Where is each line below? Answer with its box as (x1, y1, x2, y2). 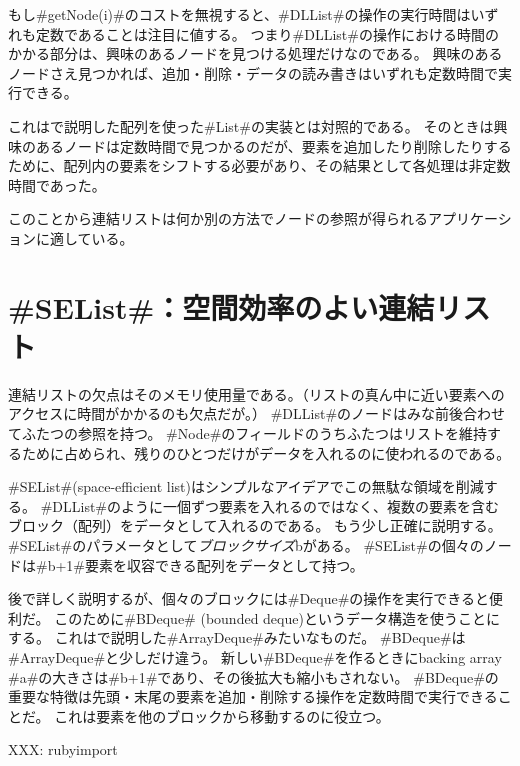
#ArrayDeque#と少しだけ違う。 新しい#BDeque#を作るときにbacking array (8, 646, 502, 667)
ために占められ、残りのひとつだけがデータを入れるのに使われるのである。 (21, 442, 511, 463)
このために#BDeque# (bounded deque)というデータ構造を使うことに (54, 607, 500, 628)
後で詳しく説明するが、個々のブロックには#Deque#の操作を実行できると (8, 588, 490, 609)
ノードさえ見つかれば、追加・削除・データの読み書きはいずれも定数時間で (8, 62, 498, 83)
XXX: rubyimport (8, 739, 118, 760)
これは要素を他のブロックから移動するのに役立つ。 (54, 705, 390, 726)
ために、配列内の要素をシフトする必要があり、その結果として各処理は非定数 (8, 155, 511, 176)
